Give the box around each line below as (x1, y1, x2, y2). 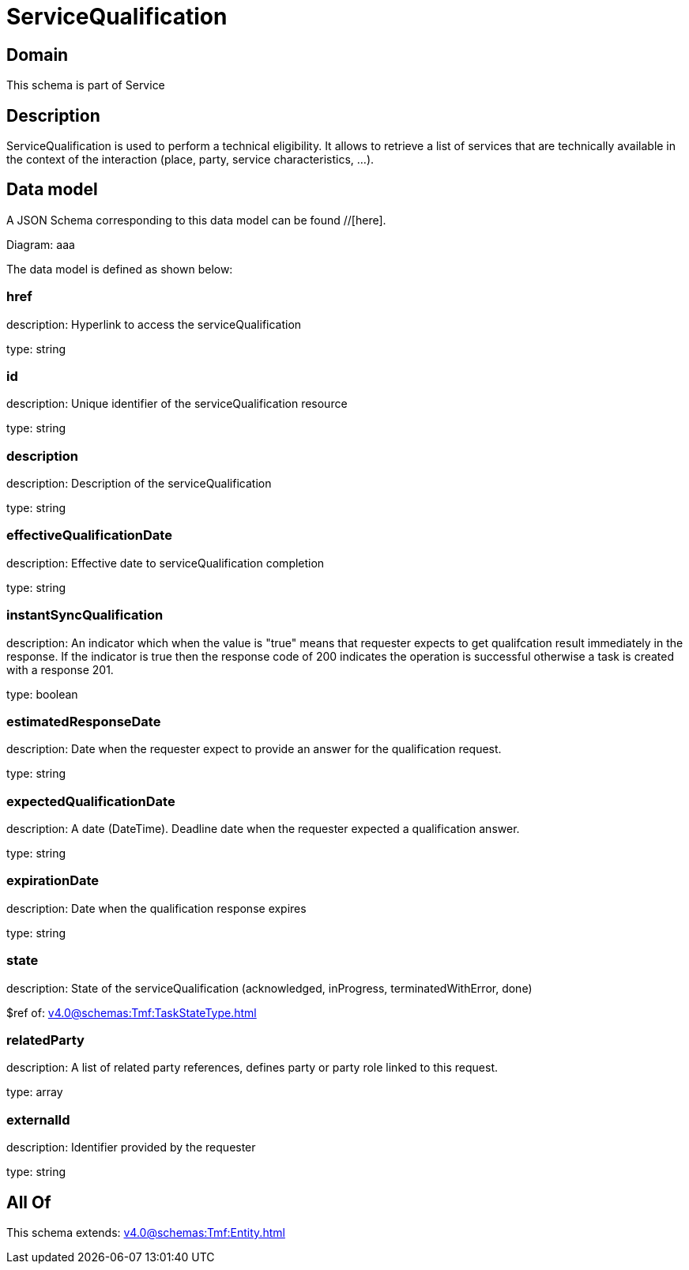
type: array (6, 1085, 63, 1099)
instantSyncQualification (6, 607, 164, 624)
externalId (6, 1111, 70, 1128)
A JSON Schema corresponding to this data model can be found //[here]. (6, 213, 386, 227)
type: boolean (6, 687, 78, 701)
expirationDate (6, 872, 100, 889)
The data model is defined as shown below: (6, 262, 233, 276)
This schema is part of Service (6, 78, 165, 92)
